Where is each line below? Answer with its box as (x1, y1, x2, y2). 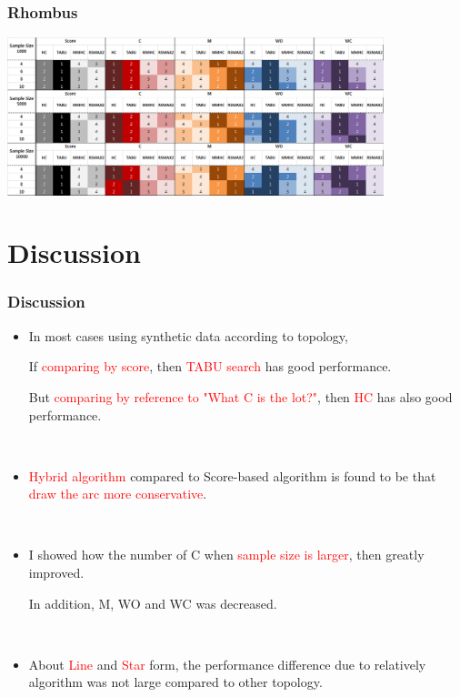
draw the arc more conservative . (28, 484, 207, 503)
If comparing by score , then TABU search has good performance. (28, 357, 392, 376)
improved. (28, 563, 85, 582)
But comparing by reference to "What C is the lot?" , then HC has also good (28, 387, 453, 406)
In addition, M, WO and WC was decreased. (28, 593, 277, 612)
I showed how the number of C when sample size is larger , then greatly (28, 545, 425, 564)
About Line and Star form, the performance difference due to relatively (28, 654, 426, 673)
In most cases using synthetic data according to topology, (28, 326, 348, 345)
